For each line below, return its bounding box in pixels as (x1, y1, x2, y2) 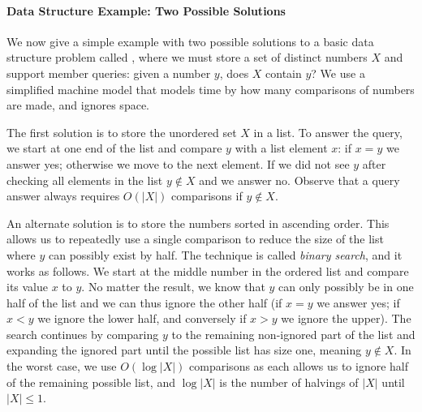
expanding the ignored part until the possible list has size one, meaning (6, 341, 362, 358)
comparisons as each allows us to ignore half (189, 358, 409, 375)
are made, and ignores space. (6, 97, 149, 114)
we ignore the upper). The (281, 310, 411, 327)
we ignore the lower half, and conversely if (37, 310, 247, 327)
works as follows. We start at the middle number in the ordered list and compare (6, 262, 409, 279)
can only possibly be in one (278, 278, 414, 295)
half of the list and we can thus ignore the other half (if (6, 294, 282, 311)
